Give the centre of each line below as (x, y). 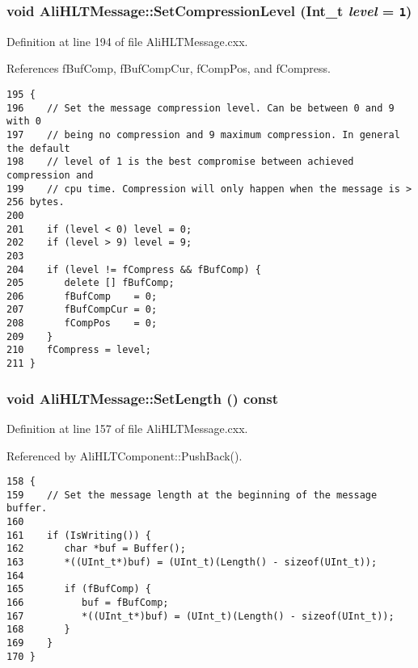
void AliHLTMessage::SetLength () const (142, 398)
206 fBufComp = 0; (82, 296)
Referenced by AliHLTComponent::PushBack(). (125, 455)
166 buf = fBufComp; (88, 603)
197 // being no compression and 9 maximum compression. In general (203, 134)
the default (38, 148)
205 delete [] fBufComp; (91, 283)
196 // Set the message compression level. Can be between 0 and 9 (201, 108)
